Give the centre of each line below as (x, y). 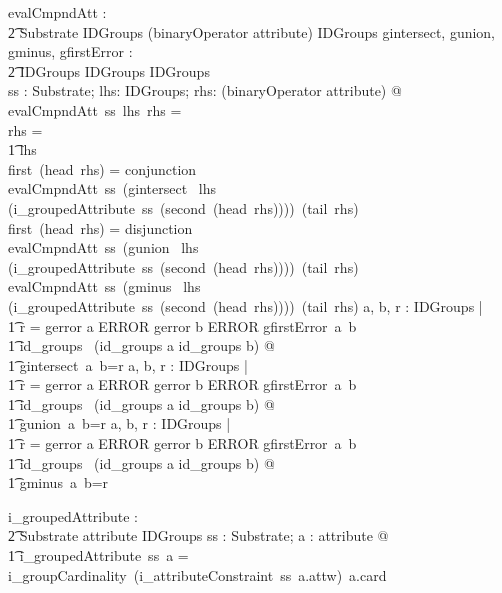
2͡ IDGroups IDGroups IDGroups (109, 70)
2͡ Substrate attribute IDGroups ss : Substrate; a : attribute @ (198, 535)
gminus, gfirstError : (70, 51)
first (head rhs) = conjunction (102, 168)
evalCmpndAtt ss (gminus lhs (104, 286)
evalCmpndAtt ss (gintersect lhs (112, 188)
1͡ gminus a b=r (58, 482)
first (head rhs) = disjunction (100, 227)
